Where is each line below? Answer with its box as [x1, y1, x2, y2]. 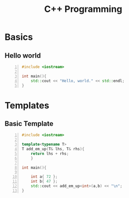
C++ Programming [44, 3, 123, 15]
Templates [4, 99, 49, 111]
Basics [4, 31, 33, 43]
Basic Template [4, 119, 54, 128]
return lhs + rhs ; [30, 151, 69, 156]
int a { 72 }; [30, 174, 58, 180]
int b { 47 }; [30, 179, 58, 184]
